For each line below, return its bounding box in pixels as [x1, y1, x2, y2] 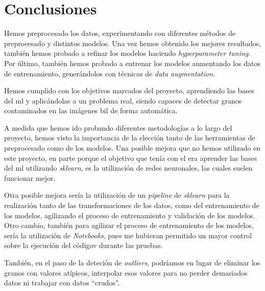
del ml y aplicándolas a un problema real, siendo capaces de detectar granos [4, 95, 242, 106]
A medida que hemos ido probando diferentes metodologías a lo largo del [4, 122, 232, 133]
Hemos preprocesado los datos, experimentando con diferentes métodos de [4, 28, 236, 38]
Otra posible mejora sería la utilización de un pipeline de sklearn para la [4, 190, 230, 200]
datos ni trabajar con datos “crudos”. [4, 277, 120, 288]
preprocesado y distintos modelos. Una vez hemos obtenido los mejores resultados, [4, 37, 261, 48]
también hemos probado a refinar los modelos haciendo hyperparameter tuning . [4, 48, 251, 58]
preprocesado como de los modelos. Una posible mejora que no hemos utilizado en [4, 142, 261, 153]
